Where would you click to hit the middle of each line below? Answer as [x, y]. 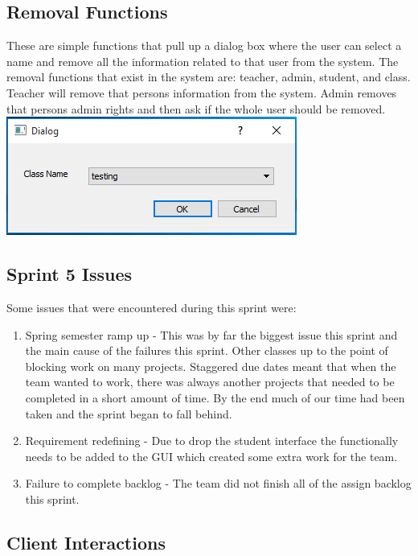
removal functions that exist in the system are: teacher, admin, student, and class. [209, 77]
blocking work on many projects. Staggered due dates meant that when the [211, 366]
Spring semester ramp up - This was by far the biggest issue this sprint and [211, 334]
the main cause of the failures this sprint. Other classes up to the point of [207, 350]
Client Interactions [86, 542]
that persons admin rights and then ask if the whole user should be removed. [196, 108]
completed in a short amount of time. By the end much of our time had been [215, 397]
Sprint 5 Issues [70, 274]
